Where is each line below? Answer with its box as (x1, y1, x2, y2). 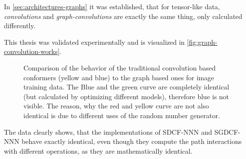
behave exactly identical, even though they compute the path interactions (21, 136, 242, 146)
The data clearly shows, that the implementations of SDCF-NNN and (4, 126, 212, 137)
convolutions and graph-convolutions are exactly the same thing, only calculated (4, 11, 243, 21)
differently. (4, 20, 36, 31)
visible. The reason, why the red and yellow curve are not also (23, 101, 209, 111)
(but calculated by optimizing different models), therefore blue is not (23, 91, 229, 101)
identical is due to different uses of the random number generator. (23, 110, 220, 120)
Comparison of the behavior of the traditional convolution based (23, 62, 216, 72)
